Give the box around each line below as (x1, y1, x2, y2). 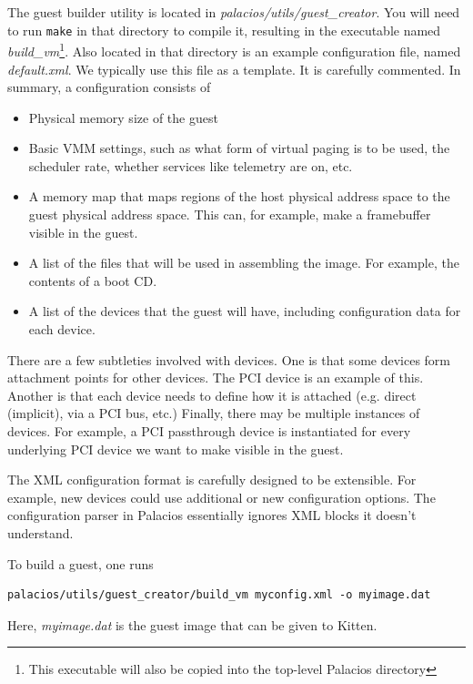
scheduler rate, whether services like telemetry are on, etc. (28, 156, 353, 175)
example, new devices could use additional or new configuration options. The (7, 487, 436, 506)
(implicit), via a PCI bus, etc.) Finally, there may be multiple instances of (7, 403, 420, 423)
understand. (7, 523, 74, 542)
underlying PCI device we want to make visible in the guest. (7, 439, 344, 458)
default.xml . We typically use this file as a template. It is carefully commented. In (7, 59, 461, 78)
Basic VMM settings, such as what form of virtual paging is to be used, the (28, 138, 450, 158)
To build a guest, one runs (7, 554, 154, 573)
